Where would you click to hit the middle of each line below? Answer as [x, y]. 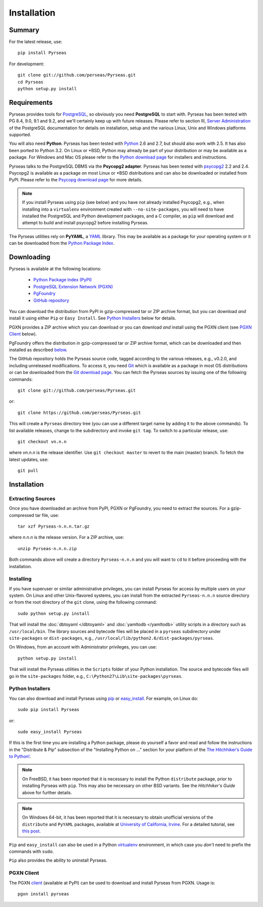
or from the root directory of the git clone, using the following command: [83, 602]
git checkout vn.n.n [42, 442]
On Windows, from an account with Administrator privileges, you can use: [83, 647]
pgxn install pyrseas [43, 894]
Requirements [31, 102]
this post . [31, 831]
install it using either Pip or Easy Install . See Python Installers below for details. [93, 318]
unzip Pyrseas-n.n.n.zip [47, 548]
